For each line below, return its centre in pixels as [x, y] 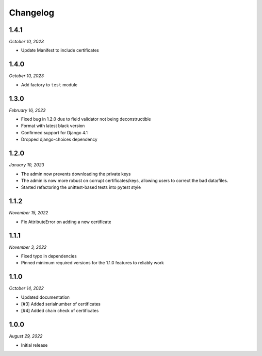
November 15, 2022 [29, 213]
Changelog [32, 13]
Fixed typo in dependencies [49, 256]
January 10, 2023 [27, 165]
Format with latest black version [53, 126]
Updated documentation [45, 297]
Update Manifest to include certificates [60, 50]
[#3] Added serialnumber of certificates [61, 304]
